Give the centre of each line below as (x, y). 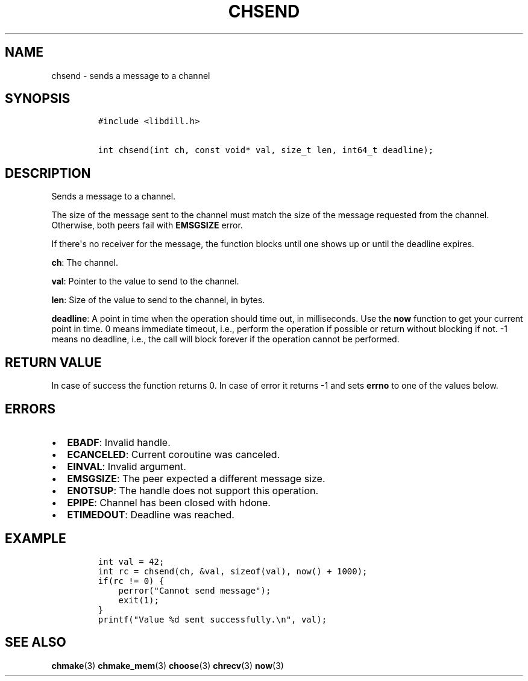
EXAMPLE (36, 539)
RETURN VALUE (53, 362)
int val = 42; (131, 561)
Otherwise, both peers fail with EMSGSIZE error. (147, 225)
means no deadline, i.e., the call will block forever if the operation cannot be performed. (225, 339)
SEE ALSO (36, 642)
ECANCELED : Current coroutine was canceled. (174, 454)
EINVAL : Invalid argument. (127, 466)
